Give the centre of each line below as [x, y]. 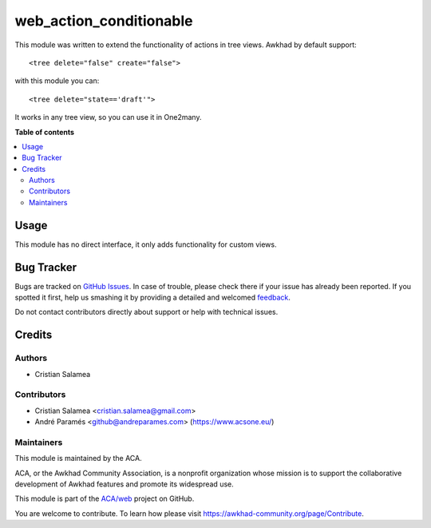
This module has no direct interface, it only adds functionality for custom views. [146, 244]
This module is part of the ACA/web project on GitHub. [105, 498]
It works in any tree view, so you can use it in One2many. [108, 117]
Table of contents [45, 132]
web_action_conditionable [104, 21]
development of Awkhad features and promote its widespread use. [125, 484]
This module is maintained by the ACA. [79, 459]
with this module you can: [57, 81]
